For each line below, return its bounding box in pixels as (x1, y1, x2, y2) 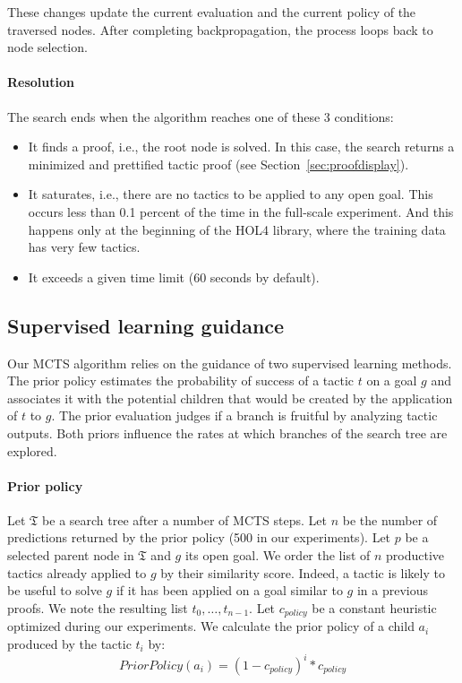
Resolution (7, 73, 74, 91)
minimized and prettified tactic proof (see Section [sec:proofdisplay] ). (28, 154, 409, 173)
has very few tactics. (28, 238, 141, 256)
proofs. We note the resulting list (7, 598, 188, 617)
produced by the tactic (7, 634, 132, 653)
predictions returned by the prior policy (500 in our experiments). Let (7, 528, 391, 547)
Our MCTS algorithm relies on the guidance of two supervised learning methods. (7, 353, 452, 372)
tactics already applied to (7, 563, 147, 582)
